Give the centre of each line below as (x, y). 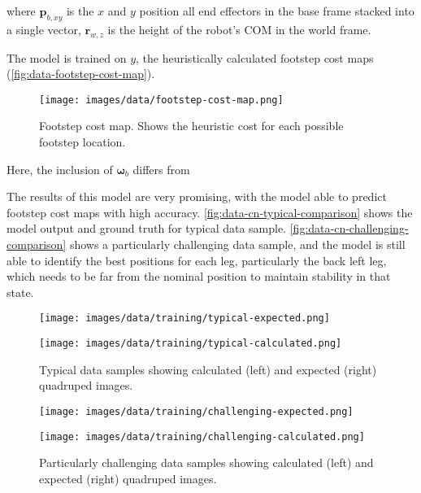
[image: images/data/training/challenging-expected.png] (196, 411)
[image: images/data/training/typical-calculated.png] (191, 344)
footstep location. (82, 142)
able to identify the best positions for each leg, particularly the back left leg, (197, 260)
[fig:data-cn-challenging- (349, 228)
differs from (161, 169)
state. (20, 292)
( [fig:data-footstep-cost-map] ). (81, 74)
